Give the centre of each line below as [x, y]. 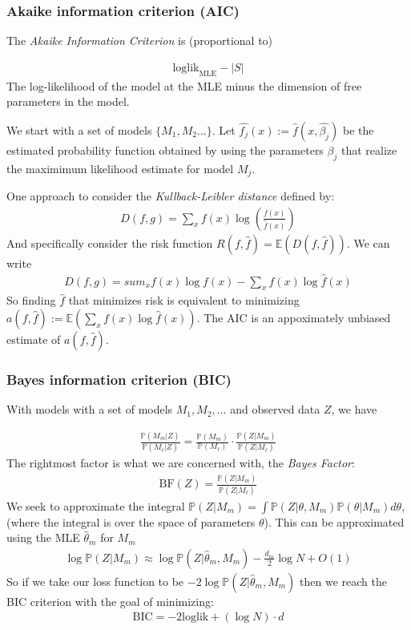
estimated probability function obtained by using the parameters [165, 149]
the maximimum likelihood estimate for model [120, 168]
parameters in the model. [68, 101]
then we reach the [343, 581]
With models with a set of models [90, 409]
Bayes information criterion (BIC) [119, 379]
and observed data [275, 409]
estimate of [34, 339]
